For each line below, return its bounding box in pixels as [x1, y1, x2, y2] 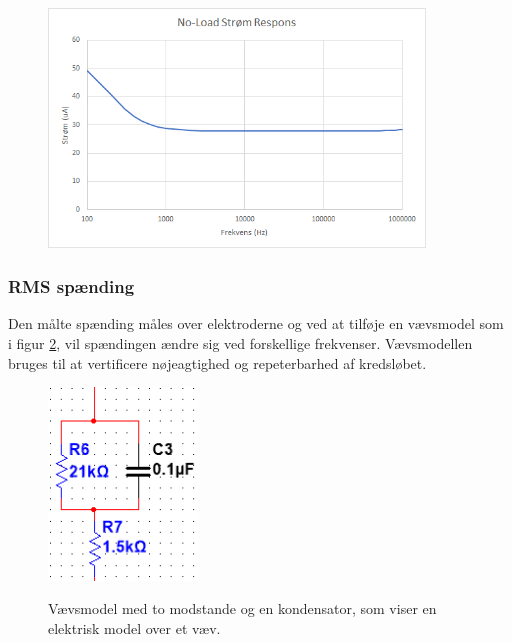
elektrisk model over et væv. [48, 617, 221, 638]
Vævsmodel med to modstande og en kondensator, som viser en [48, 598, 437, 619]
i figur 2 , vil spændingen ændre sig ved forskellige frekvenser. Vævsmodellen [8, 333, 473, 354]
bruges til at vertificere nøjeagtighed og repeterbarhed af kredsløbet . [8, 352, 427, 373]
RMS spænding [8, 274, 135, 299]
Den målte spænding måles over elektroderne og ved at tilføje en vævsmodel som [8, 313, 504, 334]
